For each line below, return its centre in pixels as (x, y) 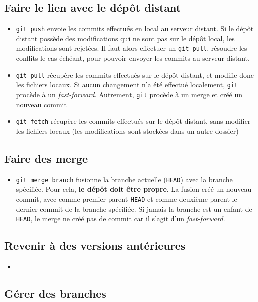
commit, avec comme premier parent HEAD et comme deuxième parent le (126, 198)
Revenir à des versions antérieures (95, 246)
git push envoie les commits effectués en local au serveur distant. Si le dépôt (135, 28)
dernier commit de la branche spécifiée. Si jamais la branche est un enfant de (134, 208)
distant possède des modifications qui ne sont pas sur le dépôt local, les (125, 38)
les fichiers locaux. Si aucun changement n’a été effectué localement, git (127, 85)
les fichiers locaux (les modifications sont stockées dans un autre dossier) (127, 131)
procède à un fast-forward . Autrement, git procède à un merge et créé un (129, 95)
